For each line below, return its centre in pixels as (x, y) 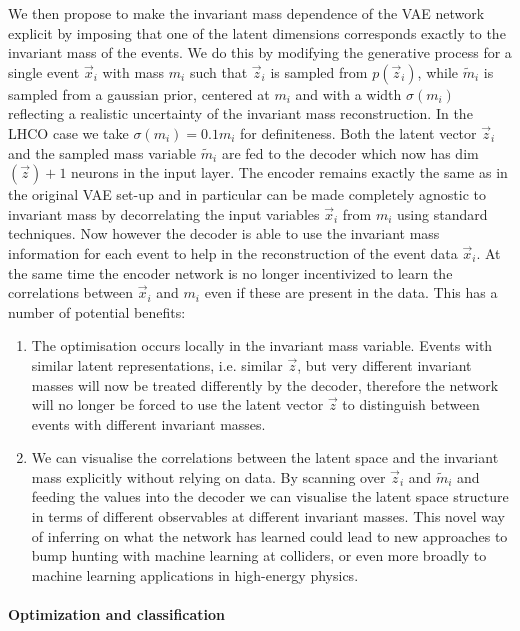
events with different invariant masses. (148, 423)
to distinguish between (411, 404)
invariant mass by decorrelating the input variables (164, 213)
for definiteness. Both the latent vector (358, 132)
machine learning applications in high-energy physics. (195, 574)
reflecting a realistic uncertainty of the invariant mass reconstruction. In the (240, 113)
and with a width (348, 93)
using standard (442, 213)
